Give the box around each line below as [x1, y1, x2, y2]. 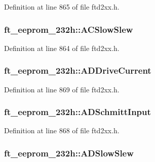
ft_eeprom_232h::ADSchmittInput [4, 105, 151, 118]
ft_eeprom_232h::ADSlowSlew [4, 146, 134, 159]
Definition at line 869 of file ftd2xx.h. [4, 84, 120, 94]
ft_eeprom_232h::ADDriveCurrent [4, 64, 151, 77]
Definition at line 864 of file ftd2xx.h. [4, 42, 120, 53]
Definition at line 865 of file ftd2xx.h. [4, 2, 120, 12]
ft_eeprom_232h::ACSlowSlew [4, 23, 133, 35]
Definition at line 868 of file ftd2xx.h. [4, 125, 120, 136]
